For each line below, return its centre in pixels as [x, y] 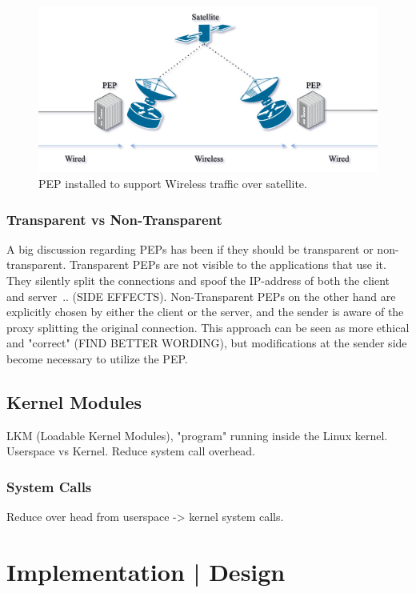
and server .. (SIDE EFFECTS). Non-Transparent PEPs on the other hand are [201, 296]
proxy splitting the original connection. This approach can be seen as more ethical [208, 327]
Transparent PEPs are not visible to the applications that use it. [228, 264]
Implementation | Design [146, 571]
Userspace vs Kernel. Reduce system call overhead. [131, 451]
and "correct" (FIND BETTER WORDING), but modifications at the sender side [207, 343]
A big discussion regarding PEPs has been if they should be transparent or [190, 248]
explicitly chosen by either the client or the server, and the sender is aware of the [205, 312]
